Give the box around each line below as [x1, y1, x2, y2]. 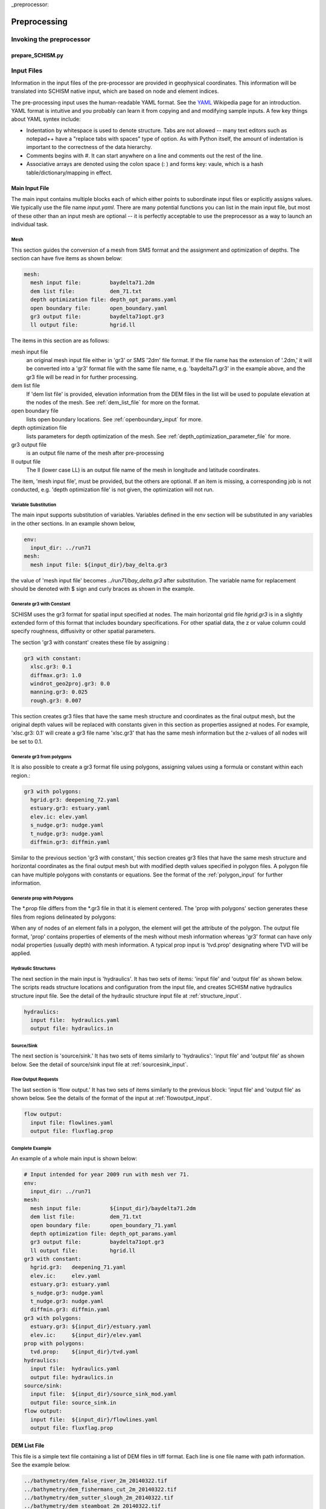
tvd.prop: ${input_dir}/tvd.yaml [30, 1348, 139, 1355]
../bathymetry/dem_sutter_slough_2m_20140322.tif [24, 1495, 174, 1501]
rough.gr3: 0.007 [30, 697, 81, 704]
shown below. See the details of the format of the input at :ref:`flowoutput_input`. [11, 1094, 213, 1102]
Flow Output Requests [11, 1076, 59, 1083]
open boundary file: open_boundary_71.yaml [30, 1222, 177, 1228]
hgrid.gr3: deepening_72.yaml [30, 796, 120, 803]
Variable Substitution [11, 502, 57, 508]
